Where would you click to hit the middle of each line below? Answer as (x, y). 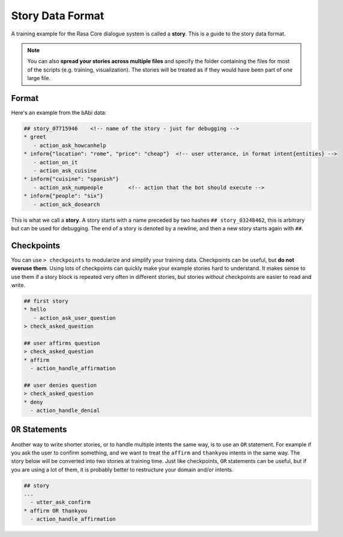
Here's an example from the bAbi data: (59, 113)
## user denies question (60, 385)
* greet (35, 137)
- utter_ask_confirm (60, 502)
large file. (39, 78)
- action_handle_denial (65, 411)
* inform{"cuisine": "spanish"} (71, 179)
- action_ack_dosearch (67, 204)
